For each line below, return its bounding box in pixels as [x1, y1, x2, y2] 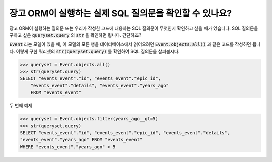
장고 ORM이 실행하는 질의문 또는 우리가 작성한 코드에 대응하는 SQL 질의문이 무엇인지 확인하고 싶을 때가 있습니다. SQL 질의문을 [9, 25, 258, 31]
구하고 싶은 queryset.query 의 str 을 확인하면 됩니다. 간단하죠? [9, 32, 141, 38]
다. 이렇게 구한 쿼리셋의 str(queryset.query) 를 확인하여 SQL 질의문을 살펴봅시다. [9, 48, 180, 54]
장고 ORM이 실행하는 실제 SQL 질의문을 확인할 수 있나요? [9, 8, 232, 19]
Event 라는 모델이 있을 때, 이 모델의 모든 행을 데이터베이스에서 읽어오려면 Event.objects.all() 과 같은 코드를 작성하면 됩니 [9, 41, 261, 47]
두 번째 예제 [9, 103, 33, 109]
